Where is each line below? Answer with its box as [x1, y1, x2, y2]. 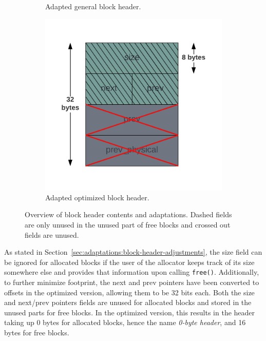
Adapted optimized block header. [45, 192, 149, 202]
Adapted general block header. [45, 1, 141, 11]
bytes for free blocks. [4, 327, 69, 337]
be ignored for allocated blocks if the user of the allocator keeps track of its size [4, 256, 255, 267]
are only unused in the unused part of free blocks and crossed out [25, 219, 231, 230]
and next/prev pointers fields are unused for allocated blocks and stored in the [4, 297, 252, 308]
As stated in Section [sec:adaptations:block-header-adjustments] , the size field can [4, 247, 262, 257]
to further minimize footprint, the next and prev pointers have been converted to [4, 276, 259, 287]
